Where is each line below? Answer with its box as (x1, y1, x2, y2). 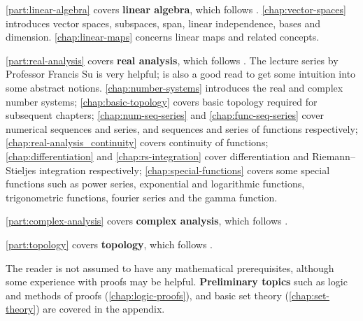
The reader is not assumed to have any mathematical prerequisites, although (6, 260, 334, 275)
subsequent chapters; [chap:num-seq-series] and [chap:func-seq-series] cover (6, 108, 325, 122)
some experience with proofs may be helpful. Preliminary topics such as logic (6, 274, 348, 289)
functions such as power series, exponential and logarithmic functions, (6, 176, 305, 191)
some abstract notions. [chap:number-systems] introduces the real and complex (6, 80, 343, 94)
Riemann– (312, 148, 355, 163)
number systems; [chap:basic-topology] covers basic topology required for (6, 94, 318, 108)
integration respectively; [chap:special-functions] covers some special (38, 162, 330, 177)
